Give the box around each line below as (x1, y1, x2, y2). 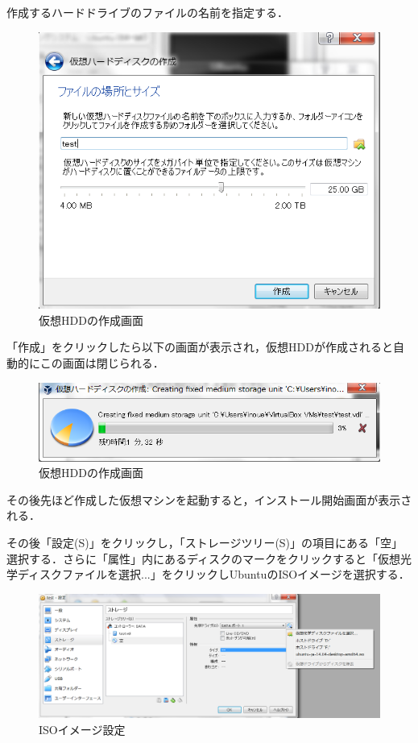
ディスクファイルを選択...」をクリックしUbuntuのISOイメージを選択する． (17, 566, 410, 583)
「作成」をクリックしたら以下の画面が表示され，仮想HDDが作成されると (6, 338, 393, 355)
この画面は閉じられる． (39, 354, 164, 371)
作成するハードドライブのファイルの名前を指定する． (6, 4, 288, 20)
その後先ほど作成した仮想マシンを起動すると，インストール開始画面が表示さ (6, 491, 412, 508)
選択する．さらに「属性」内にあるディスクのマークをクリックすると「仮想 (6, 550, 401, 567)
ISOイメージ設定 (39, 720, 126, 737)
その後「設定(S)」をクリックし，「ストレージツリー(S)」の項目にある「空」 (6, 533, 404, 550)
